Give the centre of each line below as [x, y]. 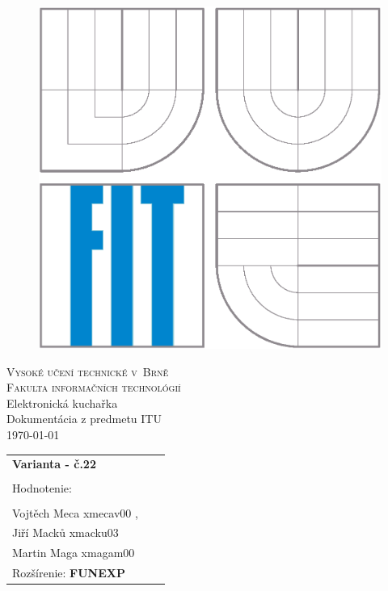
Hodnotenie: [42, 488]
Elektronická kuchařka [62, 402]
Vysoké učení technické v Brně [88, 371]
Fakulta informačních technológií [94, 387]
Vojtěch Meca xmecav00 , [75, 512]
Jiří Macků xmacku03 [65, 532]
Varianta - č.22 [54, 464]
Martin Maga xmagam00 [74, 553]
